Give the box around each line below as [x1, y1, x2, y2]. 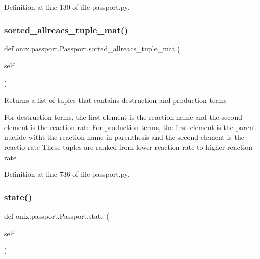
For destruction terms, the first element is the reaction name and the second [4, 112, 243, 122]
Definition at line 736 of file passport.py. [4, 169, 130, 179]
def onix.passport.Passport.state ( [4, 210, 109, 221]
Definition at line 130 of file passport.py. [4, 2, 130, 12]
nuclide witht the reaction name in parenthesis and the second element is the [4, 132, 244, 142]
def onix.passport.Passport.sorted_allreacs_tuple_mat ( [4, 43, 180, 54]
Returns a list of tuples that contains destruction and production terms [4, 94, 227, 105]
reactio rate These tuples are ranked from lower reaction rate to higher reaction [4, 141, 253, 152]
